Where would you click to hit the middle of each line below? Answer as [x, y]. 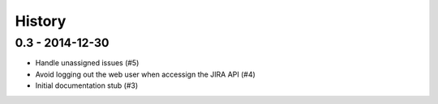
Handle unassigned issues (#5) [87, 63]
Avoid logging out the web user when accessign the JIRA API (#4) [145, 74]
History [41, 21]
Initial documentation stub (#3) [87, 85]
